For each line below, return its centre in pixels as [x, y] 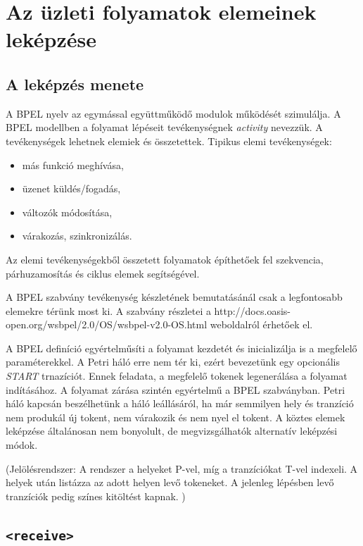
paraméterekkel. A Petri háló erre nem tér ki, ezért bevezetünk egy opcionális [173, 362]
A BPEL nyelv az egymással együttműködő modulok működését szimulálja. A [173, 113]
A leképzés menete [75, 83]
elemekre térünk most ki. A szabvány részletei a [108, 310]
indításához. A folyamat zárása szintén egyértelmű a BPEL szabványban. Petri [176, 389]
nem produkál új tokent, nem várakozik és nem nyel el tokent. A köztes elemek [176, 417]
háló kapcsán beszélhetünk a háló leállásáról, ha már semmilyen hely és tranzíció [180, 403]
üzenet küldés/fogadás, [71, 188]
